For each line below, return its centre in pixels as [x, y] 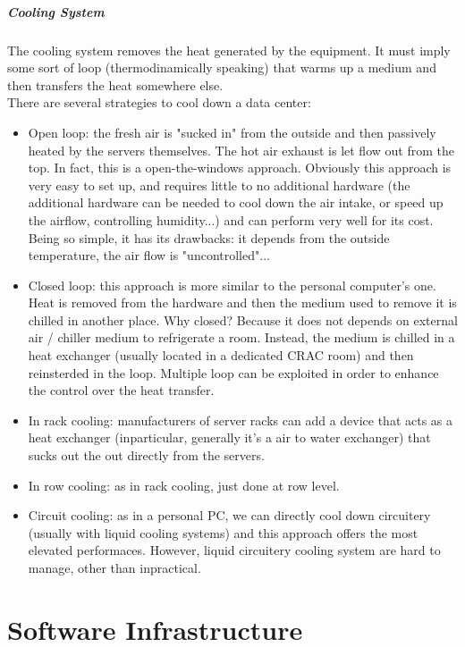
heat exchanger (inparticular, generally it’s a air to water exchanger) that [229, 437]
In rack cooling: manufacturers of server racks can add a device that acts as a [241, 420]
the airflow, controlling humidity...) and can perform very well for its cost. [231, 219]
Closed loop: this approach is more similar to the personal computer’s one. [232, 285]
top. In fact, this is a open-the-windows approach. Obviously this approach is [240, 168]
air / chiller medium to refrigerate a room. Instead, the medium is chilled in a [241, 337]
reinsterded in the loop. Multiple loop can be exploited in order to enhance [233, 372]
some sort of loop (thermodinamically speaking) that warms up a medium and [222, 67]
